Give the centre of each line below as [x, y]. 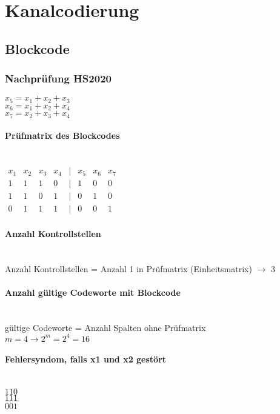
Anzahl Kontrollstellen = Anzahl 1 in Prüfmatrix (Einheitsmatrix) [128, 268]
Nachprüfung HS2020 [58, 78]
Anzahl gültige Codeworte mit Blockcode [93, 292]
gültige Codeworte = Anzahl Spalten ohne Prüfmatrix [105, 327]
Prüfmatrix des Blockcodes [62, 135]
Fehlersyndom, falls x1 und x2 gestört [86, 359]
